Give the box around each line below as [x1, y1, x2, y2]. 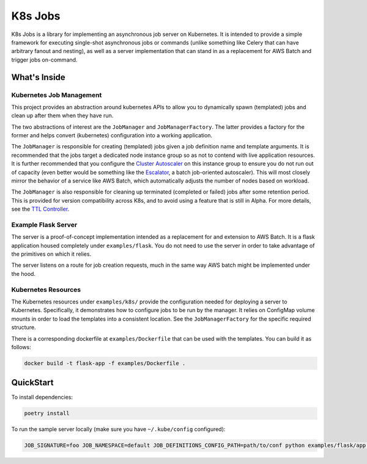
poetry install [24, 410, 70, 417]
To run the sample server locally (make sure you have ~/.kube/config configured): [11, 426, 226, 433]
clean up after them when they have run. [11, 112, 114, 119]
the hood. [11, 270, 36, 277]
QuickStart [11, 377, 54, 388]
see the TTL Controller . [11, 205, 70, 213]
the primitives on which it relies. [11, 250, 92, 258]
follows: [11, 343, 31, 350]
